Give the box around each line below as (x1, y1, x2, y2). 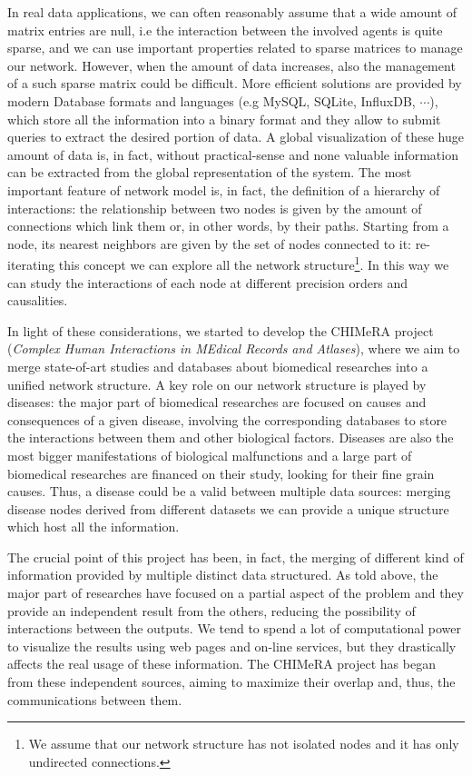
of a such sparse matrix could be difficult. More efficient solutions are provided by (7, 74, 462, 93)
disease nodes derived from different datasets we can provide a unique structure (7, 499, 449, 518)
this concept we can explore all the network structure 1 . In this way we (58, 253, 449, 274)
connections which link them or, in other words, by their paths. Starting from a (7, 216, 449, 235)
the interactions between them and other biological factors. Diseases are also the (7, 428, 454, 447)
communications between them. (7, 690, 182, 709)
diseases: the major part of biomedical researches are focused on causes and (7, 393, 427, 412)
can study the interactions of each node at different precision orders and (7, 273, 408, 292)
